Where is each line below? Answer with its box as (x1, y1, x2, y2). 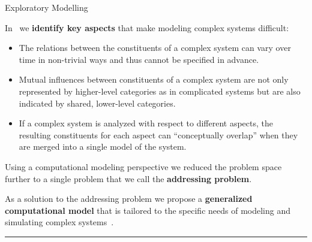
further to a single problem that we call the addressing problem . (5, 172, 252, 184)
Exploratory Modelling (5, 1, 88, 13)
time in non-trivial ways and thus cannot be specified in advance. (19, 53, 259, 65)
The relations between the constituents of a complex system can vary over (19, 41, 291, 54)
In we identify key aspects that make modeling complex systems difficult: (5, 21, 289, 34)
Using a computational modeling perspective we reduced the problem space (5, 160, 282, 173)
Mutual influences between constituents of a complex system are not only (19, 73, 289, 86)
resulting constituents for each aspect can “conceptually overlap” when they (19, 128, 298, 141)
